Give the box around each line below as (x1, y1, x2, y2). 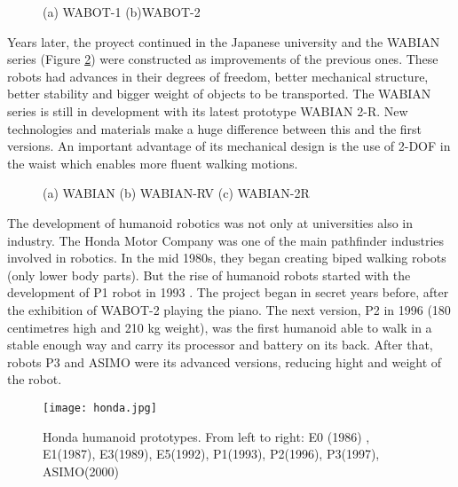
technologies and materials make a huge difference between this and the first (7, 119, 422, 137)
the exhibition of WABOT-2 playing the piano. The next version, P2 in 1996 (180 (7, 300, 451, 318)
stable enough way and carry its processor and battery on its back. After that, (7, 335, 433, 354)
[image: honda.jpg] (43, 401, 157, 414)
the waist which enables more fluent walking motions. (7, 153, 298, 172)
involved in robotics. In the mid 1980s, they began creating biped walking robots (7, 248, 446, 267)
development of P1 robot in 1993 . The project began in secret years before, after (7, 283, 449, 302)
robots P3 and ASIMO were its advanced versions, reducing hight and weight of (7, 352, 442, 371)
